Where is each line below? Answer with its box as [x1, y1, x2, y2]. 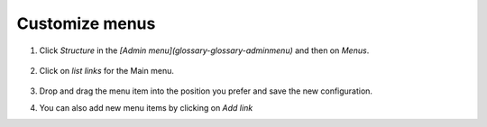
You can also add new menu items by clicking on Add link [39, 102, 253, 113]
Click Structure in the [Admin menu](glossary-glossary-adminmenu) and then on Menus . [39, 45, 370, 56]
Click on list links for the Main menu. [39, 65, 175, 76]
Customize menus [16, 14, 156, 33]
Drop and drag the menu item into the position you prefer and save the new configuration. [39, 86, 373, 96]
